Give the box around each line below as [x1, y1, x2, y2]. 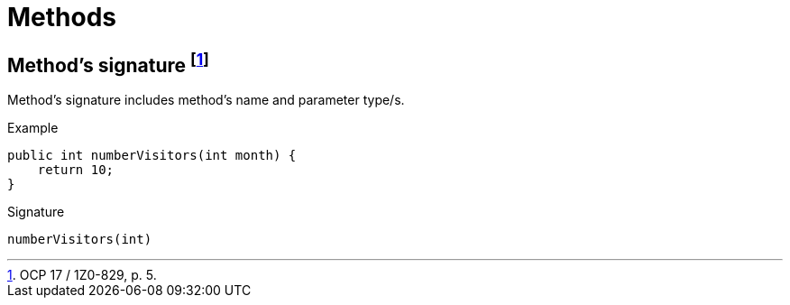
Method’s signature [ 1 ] [7, 49, 209, 77]
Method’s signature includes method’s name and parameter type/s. [7, 92, 405, 108]
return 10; [37, 162, 115, 178]
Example [7, 120, 59, 136]
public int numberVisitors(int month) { [7, 148, 297, 163]
